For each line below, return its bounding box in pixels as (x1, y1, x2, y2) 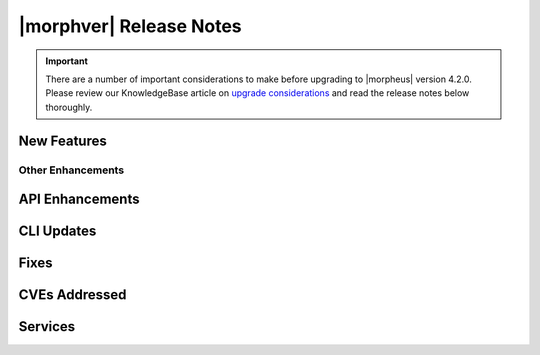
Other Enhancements (18, 163, 125, 177)
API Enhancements (18, 191, 140, 208)
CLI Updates (18, 223, 97, 240)
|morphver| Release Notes (18, 15, 242, 37)
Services (18, 318, 76, 335)
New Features (18, 132, 107, 149)
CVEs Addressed (18, 286, 127, 304)
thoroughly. (45, 101, 93, 113)
